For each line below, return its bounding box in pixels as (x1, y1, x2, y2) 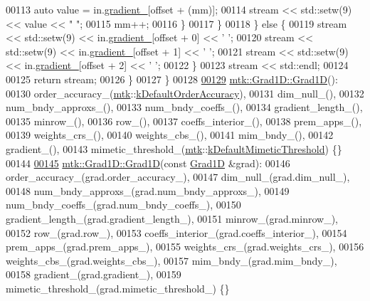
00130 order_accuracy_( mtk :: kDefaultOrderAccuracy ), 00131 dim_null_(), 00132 (6, 85, 364, 100)
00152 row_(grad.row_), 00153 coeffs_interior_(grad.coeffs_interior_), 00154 (6, 225, 347, 240)
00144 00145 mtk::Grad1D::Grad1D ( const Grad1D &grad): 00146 (6, 155, 290, 170)
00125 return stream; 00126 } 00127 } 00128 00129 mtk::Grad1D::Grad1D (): (6, 71, 338, 86)
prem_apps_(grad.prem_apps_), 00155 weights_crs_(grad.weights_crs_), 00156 (6, 239, 364, 254)
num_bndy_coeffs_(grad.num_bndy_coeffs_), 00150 (6, 197, 241, 212)
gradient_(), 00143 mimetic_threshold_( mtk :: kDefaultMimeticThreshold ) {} (6, 141, 342, 156)
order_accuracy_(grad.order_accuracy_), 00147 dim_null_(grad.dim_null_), (6, 169, 350, 184)
